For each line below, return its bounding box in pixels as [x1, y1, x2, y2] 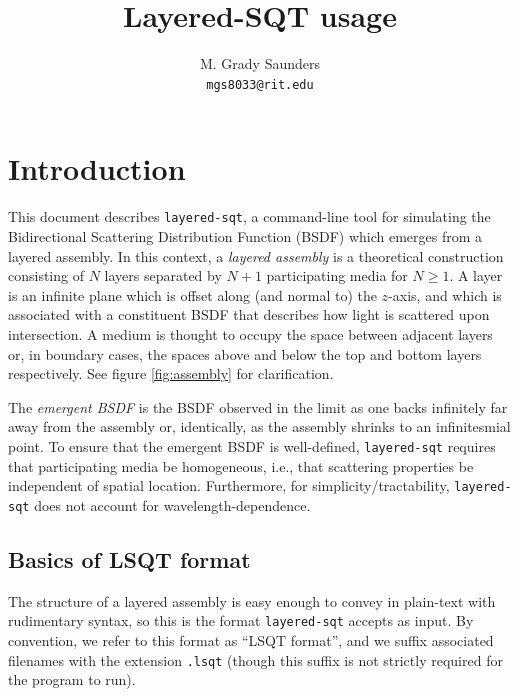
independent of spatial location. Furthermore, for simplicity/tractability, [8, 475, 450, 496]
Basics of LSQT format [8, 543, 251, 574]
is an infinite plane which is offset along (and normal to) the [8, 284, 377, 305]
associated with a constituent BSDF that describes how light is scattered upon [8, 304, 490, 325]
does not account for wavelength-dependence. [34, 494, 311, 515]
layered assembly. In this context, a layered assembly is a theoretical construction [8, 245, 504, 266]
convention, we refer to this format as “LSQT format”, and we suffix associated [8, 629, 494, 650]
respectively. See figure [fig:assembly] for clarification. [8, 363, 334, 384]
